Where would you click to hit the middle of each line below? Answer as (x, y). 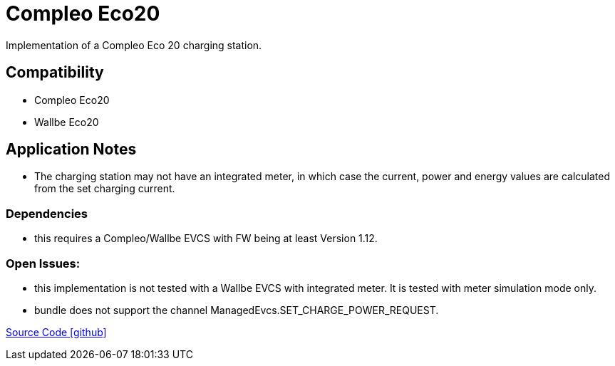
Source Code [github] (56, 332)
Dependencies (47, 213)
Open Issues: (43, 263)
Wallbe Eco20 (67, 122)
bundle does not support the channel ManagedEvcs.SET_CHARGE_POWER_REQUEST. (237, 310)
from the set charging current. (105, 189)
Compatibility (55, 73)
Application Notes (71, 150)
